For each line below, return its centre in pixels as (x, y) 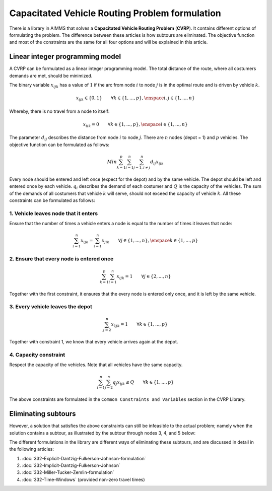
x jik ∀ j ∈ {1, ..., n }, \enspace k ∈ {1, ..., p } (150, 241)
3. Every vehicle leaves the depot (51, 307)
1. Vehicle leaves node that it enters (54, 213)
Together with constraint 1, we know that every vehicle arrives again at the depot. (94, 342)
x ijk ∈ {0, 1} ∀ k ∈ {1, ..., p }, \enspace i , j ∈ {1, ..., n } (135, 98)
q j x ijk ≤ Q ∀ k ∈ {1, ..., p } (143, 383)
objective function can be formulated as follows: (59, 145)
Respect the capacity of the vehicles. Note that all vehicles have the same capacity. (96, 365)
